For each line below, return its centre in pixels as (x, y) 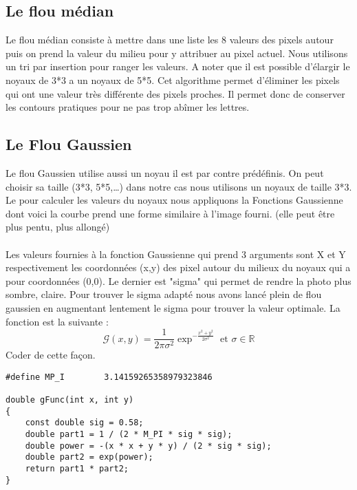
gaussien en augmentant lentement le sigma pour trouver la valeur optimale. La (173, 307)
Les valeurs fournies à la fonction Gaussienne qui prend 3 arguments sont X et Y (176, 254)
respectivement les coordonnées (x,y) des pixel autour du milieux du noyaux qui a (178, 267)
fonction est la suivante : (57, 321)
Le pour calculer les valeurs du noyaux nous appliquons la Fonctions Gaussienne (174, 200)
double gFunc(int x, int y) (70, 400)
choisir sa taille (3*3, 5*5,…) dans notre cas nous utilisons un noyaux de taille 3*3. (179, 186)
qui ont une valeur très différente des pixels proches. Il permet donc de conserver (175, 93)
